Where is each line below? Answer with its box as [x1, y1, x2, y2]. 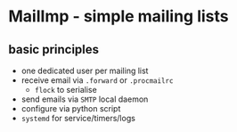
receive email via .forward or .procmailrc [20, 75, 174, 86]
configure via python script [20, 103, 121, 113]
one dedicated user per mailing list [20, 65, 149, 76]
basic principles [8, 42, 100, 57]
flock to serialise [34, 85, 97, 95]
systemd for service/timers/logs [20, 113, 135, 123]
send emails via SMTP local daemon [20, 94, 149, 104]
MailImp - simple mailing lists [8, 6, 229, 27]
